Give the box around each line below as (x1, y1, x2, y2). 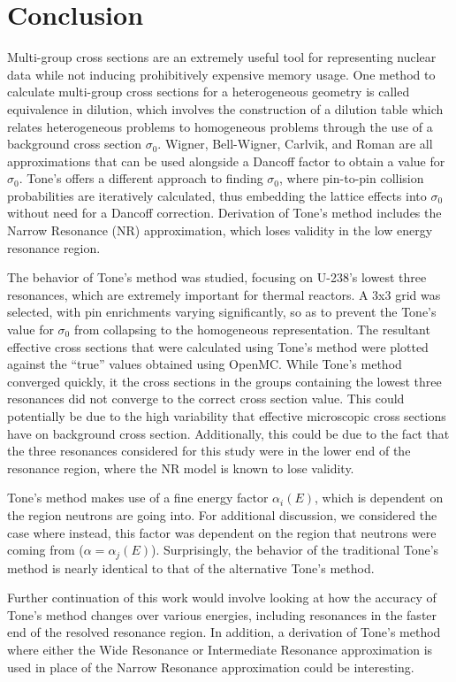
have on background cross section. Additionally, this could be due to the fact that (7, 424, 450, 442)
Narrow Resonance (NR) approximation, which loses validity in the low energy (7, 221, 433, 240)
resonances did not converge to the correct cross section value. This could (7, 389, 405, 408)
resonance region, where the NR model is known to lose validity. (7, 458, 354, 477)
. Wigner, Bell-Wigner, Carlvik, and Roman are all (157, 134, 433, 153)
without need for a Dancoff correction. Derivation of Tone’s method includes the (7, 203, 442, 222)
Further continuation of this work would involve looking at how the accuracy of (7, 588, 437, 607)
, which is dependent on (315, 488, 444, 507)
